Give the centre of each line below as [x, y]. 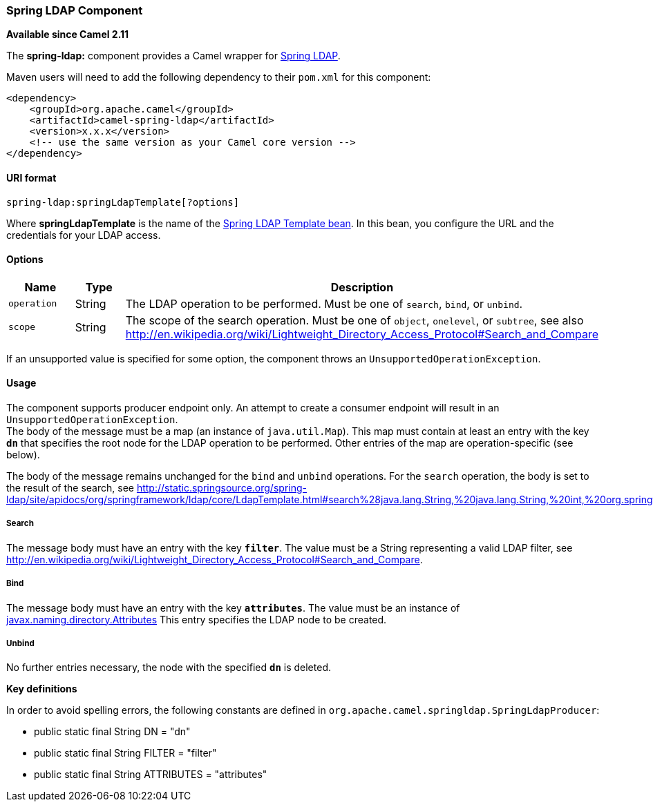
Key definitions [42, 689]
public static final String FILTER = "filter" [125, 753]
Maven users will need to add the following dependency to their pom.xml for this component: [219, 77]
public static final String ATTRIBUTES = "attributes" [151, 775]
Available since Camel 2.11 [68, 35]
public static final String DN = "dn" [112, 732]
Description [362, 287]
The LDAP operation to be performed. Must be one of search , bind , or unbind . [324, 303]
